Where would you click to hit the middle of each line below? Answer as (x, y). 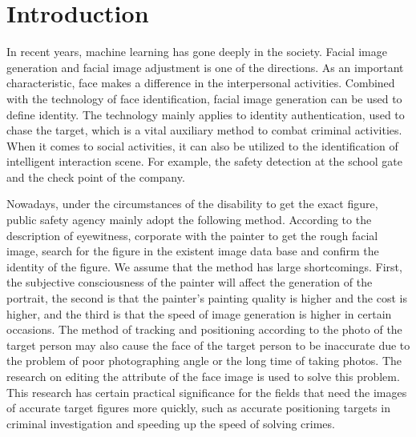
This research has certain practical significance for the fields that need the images (207, 392)
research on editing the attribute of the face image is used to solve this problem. (203, 376)
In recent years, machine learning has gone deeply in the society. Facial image (197, 52)
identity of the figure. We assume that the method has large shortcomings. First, (204, 266)
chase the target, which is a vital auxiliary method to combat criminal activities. (204, 130)
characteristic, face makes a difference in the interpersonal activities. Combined (201, 83)
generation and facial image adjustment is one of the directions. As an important (205, 67)
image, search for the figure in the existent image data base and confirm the (193, 251)
